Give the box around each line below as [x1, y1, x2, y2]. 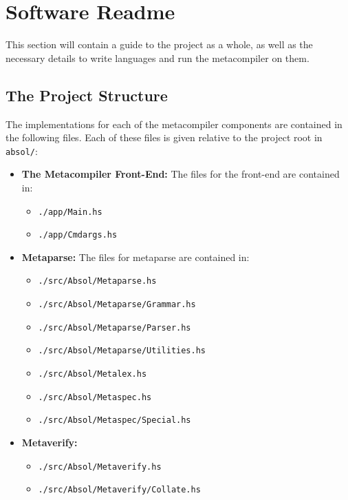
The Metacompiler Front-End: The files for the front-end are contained [21, 167, 340, 181]
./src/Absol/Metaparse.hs [38, 276, 157, 287]
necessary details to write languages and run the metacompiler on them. [6, 50, 309, 65]
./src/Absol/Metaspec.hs [38, 392, 152, 402]
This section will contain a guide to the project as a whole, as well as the [6, 37, 313, 52]
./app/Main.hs [38, 207, 102, 217]
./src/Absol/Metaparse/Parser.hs [38, 322, 191, 333]
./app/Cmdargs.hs [38, 230, 118, 240]
